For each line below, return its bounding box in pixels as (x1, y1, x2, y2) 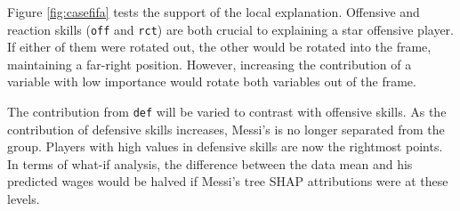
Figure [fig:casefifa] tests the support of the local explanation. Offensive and (7, 3, 420, 20)
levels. (7, 190, 40, 208)
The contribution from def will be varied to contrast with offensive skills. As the (7, 102, 447, 121)
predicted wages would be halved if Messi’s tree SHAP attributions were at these (7, 172, 448, 191)
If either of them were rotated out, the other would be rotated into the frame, (7, 37, 432, 56)
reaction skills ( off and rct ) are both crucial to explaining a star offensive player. (7, 20, 454, 38)
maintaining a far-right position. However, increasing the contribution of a (7, 54, 412, 73)
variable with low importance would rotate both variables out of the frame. (7, 72, 416, 91)
